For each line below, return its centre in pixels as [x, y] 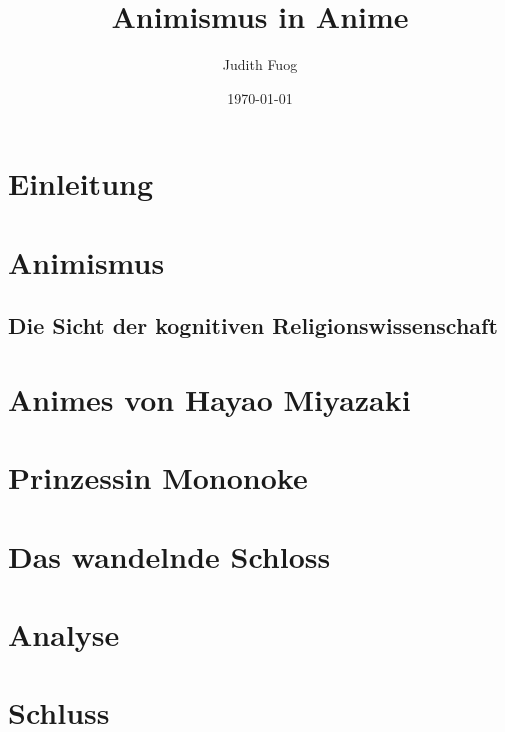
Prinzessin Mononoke [158, 477]
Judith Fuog [260, 64]
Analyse [64, 633]
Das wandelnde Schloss [169, 555]
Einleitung [81, 183]
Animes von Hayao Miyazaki [209, 398]
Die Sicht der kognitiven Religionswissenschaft [253, 325]
